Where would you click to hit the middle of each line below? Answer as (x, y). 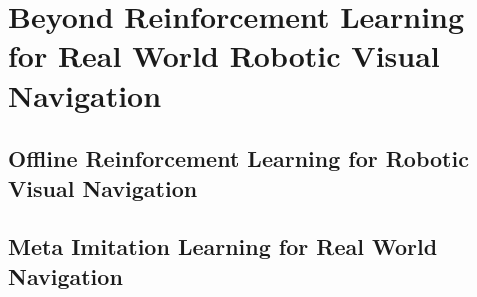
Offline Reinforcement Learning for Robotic (238, 158)
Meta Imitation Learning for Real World (223, 246)
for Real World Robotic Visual (224, 55)
